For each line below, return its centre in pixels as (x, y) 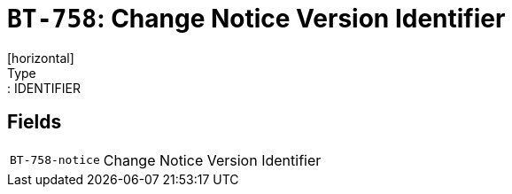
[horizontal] (41, 58)
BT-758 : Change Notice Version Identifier (256, 19)
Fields (35, 122)
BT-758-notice (55, 160)
